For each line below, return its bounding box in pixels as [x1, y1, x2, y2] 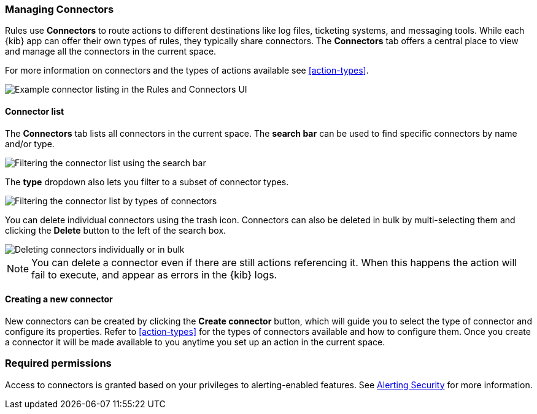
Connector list [5, 105, 64, 117]
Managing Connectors [5, 3, 114, 15]
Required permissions [5, 357, 112, 370]
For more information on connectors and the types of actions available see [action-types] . [5, 65, 369, 76]
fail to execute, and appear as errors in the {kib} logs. [31, 268, 277, 281]
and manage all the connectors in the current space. [5, 46, 217, 57]
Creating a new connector [5, 294, 113, 305]
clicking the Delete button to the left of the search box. [5, 224, 226, 236]
